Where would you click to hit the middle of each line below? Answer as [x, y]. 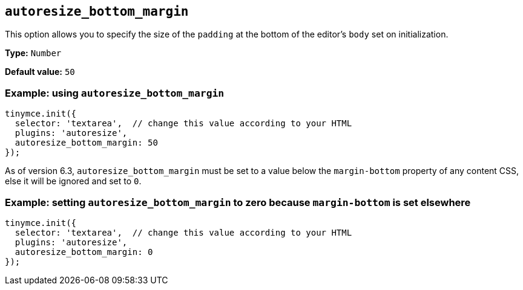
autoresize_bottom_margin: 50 [86, 143]
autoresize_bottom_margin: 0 [84, 252]
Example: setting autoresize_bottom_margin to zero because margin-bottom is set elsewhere [238, 202]
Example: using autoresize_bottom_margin [115, 93]
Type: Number [33, 53]
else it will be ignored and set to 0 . [73, 181]
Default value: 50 [40, 72]
